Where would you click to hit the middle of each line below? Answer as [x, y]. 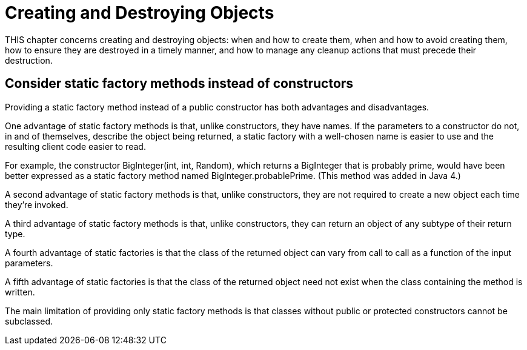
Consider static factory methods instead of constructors [179, 84]
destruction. [29, 60]
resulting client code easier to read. [75, 146]
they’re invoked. [37, 204]
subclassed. [29, 321]
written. [20, 292]
